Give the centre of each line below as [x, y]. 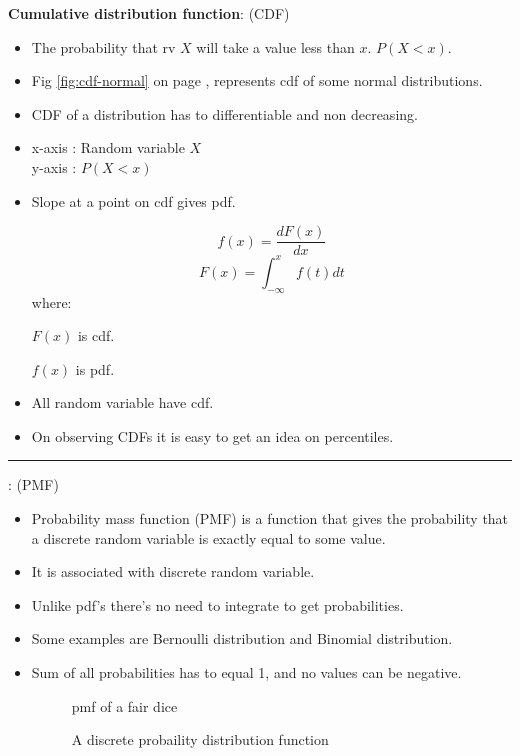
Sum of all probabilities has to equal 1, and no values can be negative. [246, 672]
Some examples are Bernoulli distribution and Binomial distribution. [242, 638]
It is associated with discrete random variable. [173, 571]
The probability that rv [103, 46]
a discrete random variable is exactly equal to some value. [208, 537]
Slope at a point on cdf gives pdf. [133, 200]
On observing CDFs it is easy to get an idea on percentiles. [212, 435]
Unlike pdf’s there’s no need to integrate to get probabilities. [217, 604]
